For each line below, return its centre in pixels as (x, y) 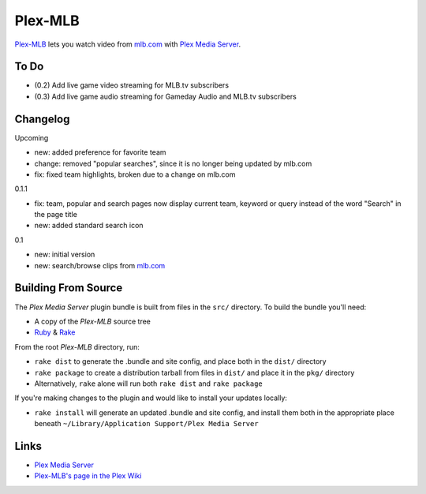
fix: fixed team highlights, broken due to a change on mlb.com (135, 174)
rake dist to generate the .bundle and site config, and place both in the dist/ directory (180, 361)
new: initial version (65, 254)
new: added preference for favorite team (100, 152)
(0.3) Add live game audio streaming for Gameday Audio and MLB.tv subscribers (166, 96)
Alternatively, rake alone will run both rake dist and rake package (149, 384)
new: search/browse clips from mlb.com (100, 265)
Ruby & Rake (55, 332)
